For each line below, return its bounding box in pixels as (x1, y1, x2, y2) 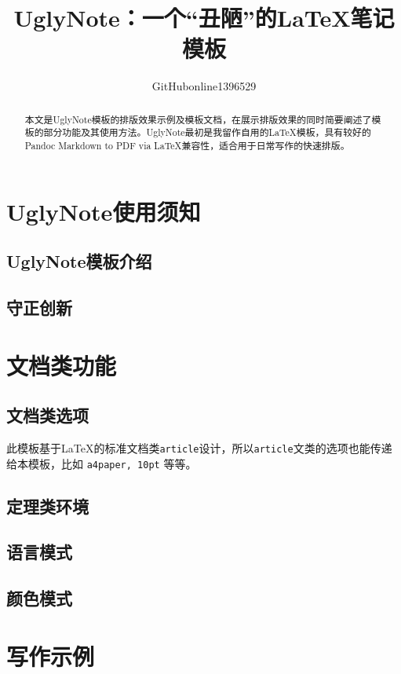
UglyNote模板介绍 (6, 249, 152, 273)
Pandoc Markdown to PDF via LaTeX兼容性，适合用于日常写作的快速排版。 (24, 139, 350, 152)
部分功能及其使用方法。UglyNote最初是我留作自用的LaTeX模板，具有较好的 (43, 126, 371, 139)
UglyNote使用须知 (6, 195, 201, 227)
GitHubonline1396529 (151, 78, 257, 94)
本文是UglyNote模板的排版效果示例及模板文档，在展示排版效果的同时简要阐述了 (24, 112, 372, 126)
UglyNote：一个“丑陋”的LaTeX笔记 (13, 2, 395, 34)
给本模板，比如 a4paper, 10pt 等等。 (6, 455, 197, 471)
